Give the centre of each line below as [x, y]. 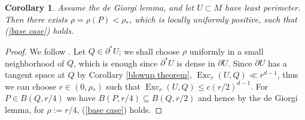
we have [81, 98]
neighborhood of [35, 63]
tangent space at [35, 74]
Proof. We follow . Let [45, 51]
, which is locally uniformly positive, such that [213, 19]
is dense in [196, 63]
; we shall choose [149, 51]
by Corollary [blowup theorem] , [135, 74]
